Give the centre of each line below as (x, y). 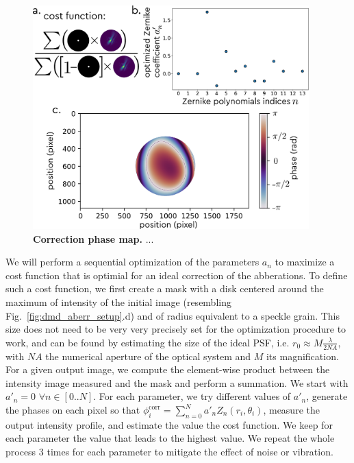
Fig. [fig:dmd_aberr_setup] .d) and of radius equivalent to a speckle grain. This (173, 315)
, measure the (291, 410)
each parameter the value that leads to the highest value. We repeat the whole (170, 438)
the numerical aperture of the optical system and (148, 356)
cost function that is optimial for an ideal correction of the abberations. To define (177, 275)
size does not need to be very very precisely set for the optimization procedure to (176, 329)
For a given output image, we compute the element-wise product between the (168, 369)
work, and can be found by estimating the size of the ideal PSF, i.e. (148, 342)
